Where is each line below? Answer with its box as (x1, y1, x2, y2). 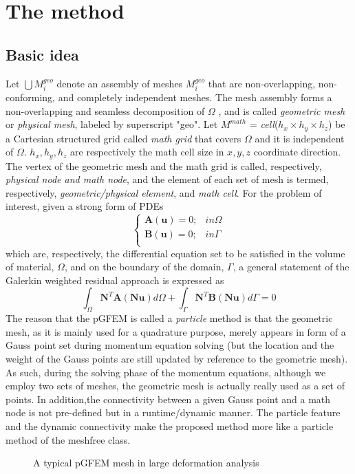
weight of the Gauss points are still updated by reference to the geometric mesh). (6, 352, 348, 366)
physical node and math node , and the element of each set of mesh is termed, (6, 172, 329, 186)
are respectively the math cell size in (70, 144, 224, 159)
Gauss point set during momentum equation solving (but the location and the (6, 338, 334, 352)
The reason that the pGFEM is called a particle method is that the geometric (6, 311, 333, 325)
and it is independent (255, 131, 345, 145)
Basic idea (6, 43, 79, 65)
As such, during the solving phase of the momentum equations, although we (6, 365, 326, 379)
